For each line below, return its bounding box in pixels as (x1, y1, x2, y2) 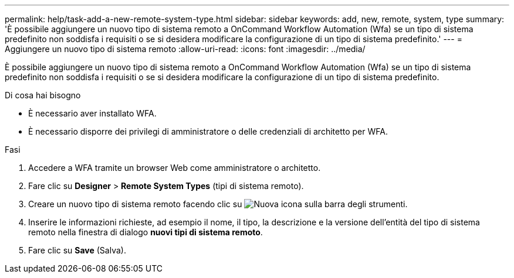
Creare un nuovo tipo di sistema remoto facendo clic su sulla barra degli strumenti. (28, 199, 408, 209)
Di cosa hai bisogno (5, 90, 81, 100)
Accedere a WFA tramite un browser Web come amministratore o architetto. (28, 163, 321, 173)
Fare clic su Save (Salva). (28, 245, 126, 255)
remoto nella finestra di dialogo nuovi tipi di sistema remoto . (28, 227, 263, 237)
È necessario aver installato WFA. (28, 108, 157, 118)
